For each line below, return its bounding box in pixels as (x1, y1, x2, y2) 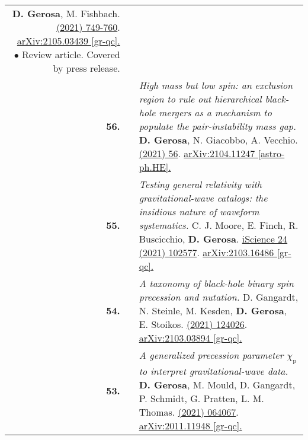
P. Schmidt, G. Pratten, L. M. (139, 391, 264, 406)
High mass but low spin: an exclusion (139, 78, 293, 92)
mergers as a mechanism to (159, 106, 272, 119)
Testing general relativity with (139, 177, 262, 191)
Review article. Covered (22, 47, 120, 61)
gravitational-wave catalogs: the (139, 191, 268, 205)
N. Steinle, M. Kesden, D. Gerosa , (139, 304, 287, 317)
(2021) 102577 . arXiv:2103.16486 (139, 245, 274, 259)
